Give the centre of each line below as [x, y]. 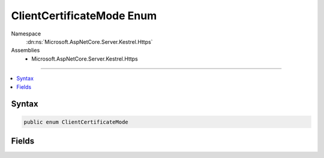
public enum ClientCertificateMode [76, 122]
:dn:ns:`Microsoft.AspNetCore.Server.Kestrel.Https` [89, 41]
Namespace [26, 34]
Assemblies [25, 50]
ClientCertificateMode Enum [84, 16]
